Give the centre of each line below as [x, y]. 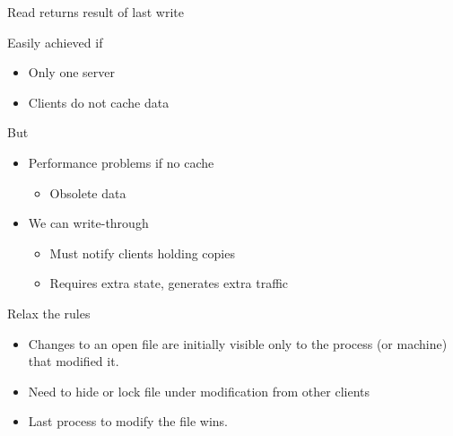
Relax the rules [49, 313]
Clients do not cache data [99, 102]
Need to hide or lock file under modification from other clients [199, 391]
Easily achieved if [55, 42]
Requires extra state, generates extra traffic [169, 283]
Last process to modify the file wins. [128, 421]
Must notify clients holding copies [142, 253]
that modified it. [74, 361]
